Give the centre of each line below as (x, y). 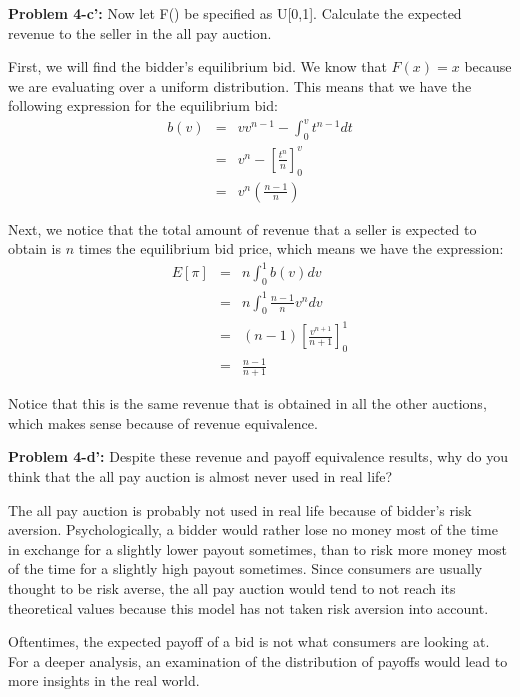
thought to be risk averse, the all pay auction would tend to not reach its (232, 587)
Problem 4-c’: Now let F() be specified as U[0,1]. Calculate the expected (235, 13)
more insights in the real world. (104, 680)
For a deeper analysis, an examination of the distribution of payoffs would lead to (258, 660)
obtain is (34, 248)
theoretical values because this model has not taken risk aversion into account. (248, 607)
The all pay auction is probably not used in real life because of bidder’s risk (240, 509)
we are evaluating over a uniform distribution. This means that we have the (240, 85)
